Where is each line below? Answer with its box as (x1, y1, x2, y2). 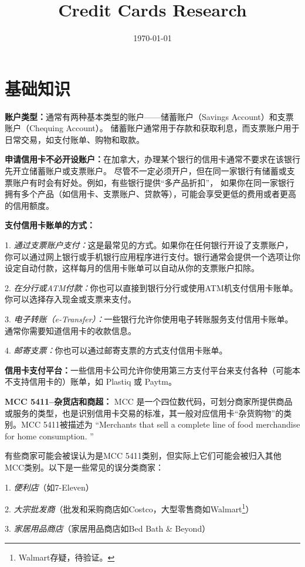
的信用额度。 (5, 199, 54, 211)
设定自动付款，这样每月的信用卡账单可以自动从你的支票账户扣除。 (5, 262, 259, 274)
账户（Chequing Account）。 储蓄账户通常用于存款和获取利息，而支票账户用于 (5, 122, 300, 134)
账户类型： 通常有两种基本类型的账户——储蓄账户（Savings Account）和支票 (5, 110, 294, 122)
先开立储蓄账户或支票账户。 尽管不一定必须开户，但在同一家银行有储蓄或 (5, 165, 287, 177)
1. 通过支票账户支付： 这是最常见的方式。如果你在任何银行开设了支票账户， (5, 239, 293, 251)
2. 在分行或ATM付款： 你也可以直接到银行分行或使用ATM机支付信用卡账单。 (5, 281, 298, 293)
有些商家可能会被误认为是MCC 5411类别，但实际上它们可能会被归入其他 (5, 449, 282, 462)
